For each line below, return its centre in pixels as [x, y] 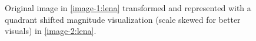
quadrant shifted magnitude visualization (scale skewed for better [123, 19]
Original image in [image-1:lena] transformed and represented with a [128, 8]
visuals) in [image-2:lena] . [51, 31]
